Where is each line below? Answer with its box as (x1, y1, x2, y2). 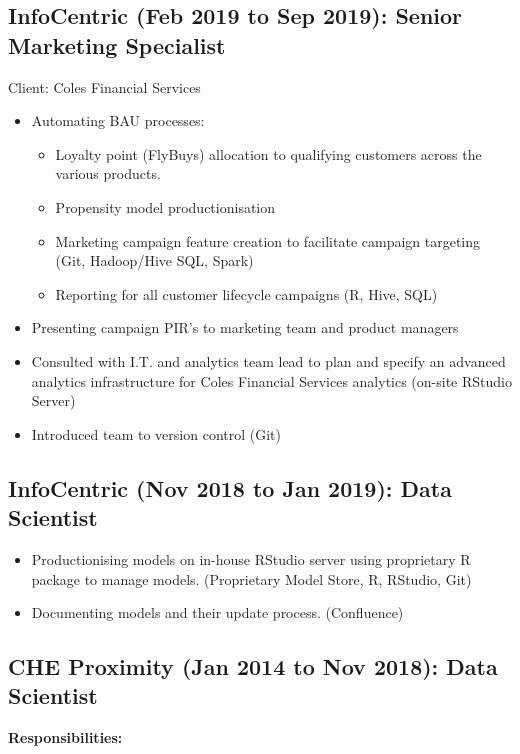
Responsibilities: (8, 727, 123, 748)
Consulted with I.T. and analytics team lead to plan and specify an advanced (31, 350, 506, 371)
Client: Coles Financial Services (8, 76, 201, 97)
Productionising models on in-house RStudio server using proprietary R (31, 548, 471, 569)
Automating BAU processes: (31, 110, 205, 131)
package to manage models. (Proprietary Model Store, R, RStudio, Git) (31, 568, 472, 589)
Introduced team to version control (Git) (31, 423, 281, 444)
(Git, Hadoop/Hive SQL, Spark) (55, 250, 254, 271)
